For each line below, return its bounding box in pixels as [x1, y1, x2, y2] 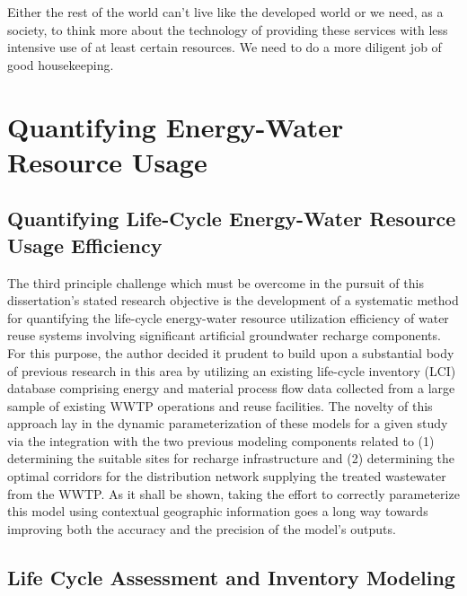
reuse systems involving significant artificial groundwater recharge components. [7, 326, 441, 345]
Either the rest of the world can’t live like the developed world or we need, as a [7, 3, 444, 21]
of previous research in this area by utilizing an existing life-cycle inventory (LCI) [7, 361, 456, 380]
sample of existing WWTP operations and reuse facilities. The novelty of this [7, 396, 433, 415]
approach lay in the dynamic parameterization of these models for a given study [7, 414, 448, 433]
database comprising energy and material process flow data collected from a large [7, 379, 455, 398]
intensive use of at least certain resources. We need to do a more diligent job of [7, 38, 442, 57]
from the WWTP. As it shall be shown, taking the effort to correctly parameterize [7, 484, 460, 503]
